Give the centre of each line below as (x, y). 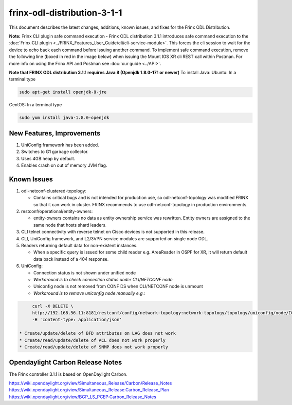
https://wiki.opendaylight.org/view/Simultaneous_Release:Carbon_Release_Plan (89, 390)
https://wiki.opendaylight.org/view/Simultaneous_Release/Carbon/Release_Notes (91, 383)
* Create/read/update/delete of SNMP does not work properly (94, 347)
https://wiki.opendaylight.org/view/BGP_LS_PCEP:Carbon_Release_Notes (83, 397)
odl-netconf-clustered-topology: (54, 191)
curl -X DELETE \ (53, 306)
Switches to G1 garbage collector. (55, 152)
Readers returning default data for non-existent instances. (79, 245)
